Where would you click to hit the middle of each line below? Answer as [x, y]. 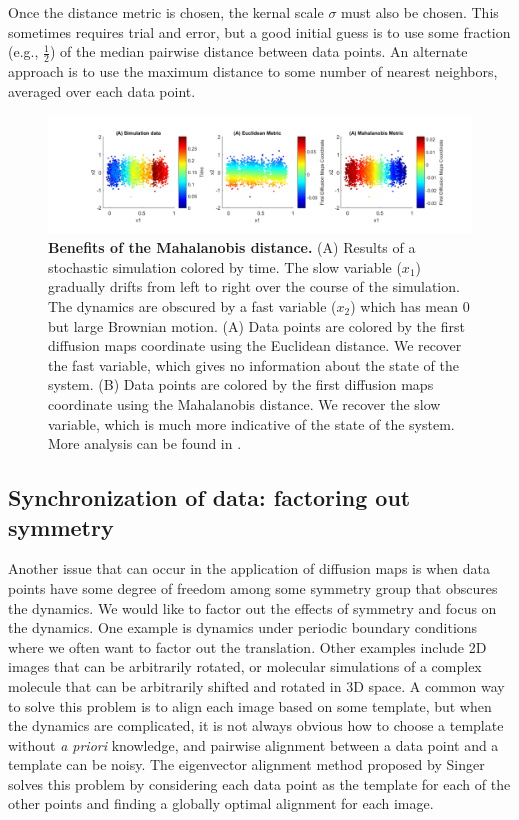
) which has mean [404, 306]
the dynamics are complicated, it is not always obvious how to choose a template [256, 725]
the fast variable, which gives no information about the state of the [253, 364]
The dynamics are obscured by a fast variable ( [192, 306]
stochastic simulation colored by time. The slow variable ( [225, 266]
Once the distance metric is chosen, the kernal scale [166, 12]
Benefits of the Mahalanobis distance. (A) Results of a [232, 247]
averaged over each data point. [102, 90]
